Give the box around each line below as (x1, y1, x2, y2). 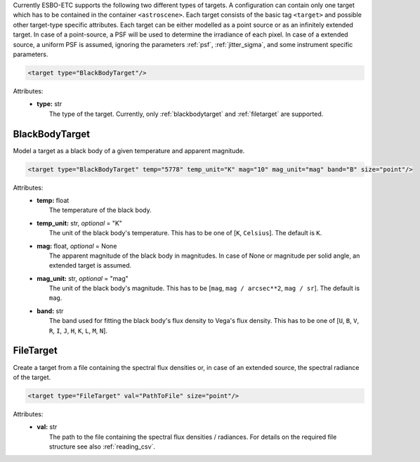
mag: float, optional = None (37, 242, 117, 250)
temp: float (37, 196, 70, 204)
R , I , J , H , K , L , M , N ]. (49, 326, 108, 335)
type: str (37, 100, 63, 108)
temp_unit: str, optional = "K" (37, 218, 123, 227)
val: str (37, 423, 58, 431)
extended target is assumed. (49, 261, 132, 270)
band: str (37, 306, 64, 315)
